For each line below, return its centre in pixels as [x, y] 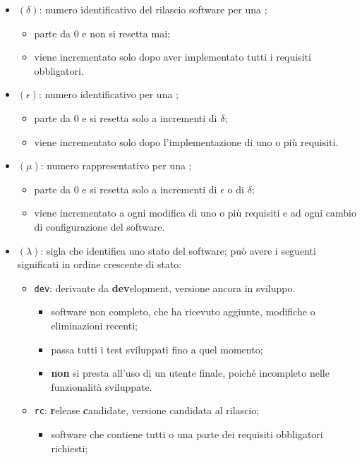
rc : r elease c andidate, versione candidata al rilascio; [147, 410]
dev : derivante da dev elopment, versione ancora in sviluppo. [165, 287]
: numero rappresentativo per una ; [116, 165]
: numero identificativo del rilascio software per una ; [153, 9]
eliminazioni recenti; [94, 325]
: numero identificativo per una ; [108, 94]
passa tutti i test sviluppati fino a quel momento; [157, 349]
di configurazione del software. [99, 226]
